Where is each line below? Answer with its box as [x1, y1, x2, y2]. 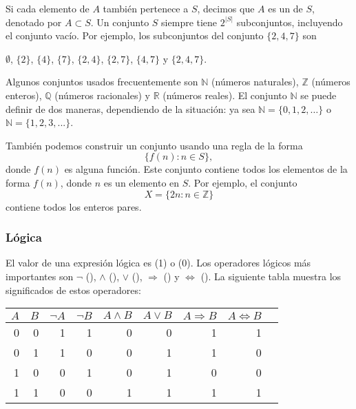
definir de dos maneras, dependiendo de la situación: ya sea [6, 101, 255, 116]
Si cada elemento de [6, 1, 90, 15]
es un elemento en [103, 175, 180, 189]
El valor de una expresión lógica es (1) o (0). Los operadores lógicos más [6, 255, 311, 270]
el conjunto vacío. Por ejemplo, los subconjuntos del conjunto [6, 28, 264, 43]
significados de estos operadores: [6, 282, 141, 297]
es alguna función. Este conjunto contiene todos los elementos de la [64, 162, 348, 176]
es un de [268, 1, 303, 15]
